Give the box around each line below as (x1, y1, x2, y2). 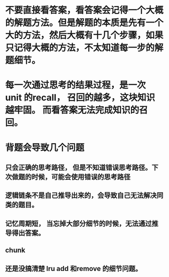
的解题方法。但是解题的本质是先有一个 (5, 17, 164, 29)
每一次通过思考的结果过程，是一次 (5, 80, 146, 91)
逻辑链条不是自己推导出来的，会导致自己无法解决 (5, 191, 157, 200)
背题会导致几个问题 (5, 142, 85, 153)
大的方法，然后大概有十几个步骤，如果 (5, 30, 164, 41)
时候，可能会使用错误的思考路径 (31, 172, 130, 181)
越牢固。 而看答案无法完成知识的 (5, 105, 139, 116)
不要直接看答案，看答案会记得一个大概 (5, 5, 164, 16)
